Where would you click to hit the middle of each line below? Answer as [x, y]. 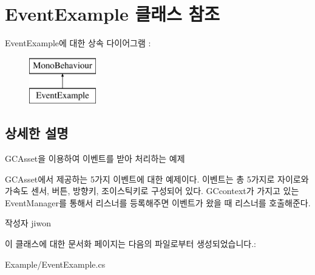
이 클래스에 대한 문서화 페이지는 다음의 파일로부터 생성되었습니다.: [130, 244]
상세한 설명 [37, 133]
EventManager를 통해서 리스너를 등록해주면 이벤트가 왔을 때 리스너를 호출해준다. [158, 202]
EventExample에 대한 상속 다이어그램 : [78, 43]
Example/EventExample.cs [55, 264]
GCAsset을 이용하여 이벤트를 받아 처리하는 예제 [95, 158]
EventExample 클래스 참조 [113, 14]
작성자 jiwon [28, 223]
